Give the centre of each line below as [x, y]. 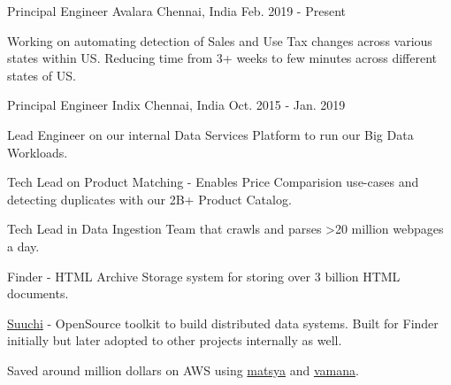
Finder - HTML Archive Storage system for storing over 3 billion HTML [204, 276]
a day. [23, 246]
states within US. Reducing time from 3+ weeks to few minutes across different [222, 58]
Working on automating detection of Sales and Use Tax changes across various [220, 40]
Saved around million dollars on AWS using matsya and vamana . [183, 370]
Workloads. [38, 152]
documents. [38, 293]
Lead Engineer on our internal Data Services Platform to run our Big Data [210, 134]
